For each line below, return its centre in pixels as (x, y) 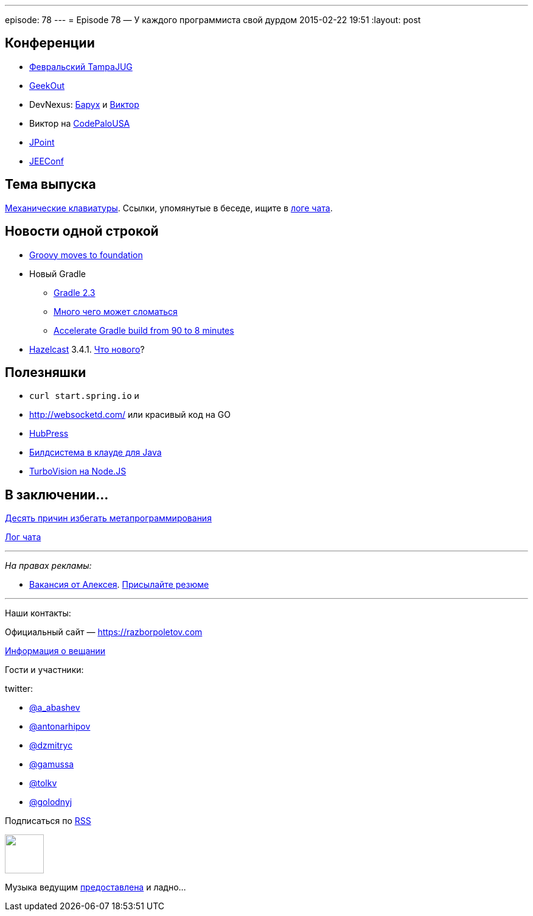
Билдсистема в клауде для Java (96, 453)
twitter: (19, 689)
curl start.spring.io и (84, 396)
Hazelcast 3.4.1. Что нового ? (87, 349)
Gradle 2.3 (75, 292)
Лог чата (23, 537)
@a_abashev (55, 708)
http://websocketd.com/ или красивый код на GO (130, 415)
